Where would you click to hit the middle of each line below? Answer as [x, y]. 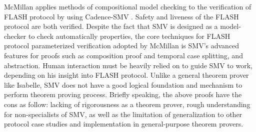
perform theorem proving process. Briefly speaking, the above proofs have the [123, 94]
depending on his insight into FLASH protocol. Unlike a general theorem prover [126, 75]
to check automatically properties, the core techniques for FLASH [129, 36]
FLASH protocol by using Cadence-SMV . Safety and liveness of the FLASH [121, 16]
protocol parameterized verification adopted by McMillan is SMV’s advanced [122, 46]
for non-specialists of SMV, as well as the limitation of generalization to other [123, 114]
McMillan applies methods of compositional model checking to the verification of [128, 6]
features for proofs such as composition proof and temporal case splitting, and [123, 55]
